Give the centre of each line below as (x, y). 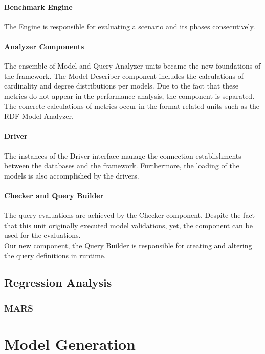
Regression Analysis (58, 283)
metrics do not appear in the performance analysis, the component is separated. (129, 95)
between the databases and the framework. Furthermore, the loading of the (122, 165)
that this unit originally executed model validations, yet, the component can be (128, 225)
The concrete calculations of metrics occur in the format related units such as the (132, 106)
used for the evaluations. (42, 235)
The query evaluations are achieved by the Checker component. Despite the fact (130, 215)
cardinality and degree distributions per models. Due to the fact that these (122, 86)
